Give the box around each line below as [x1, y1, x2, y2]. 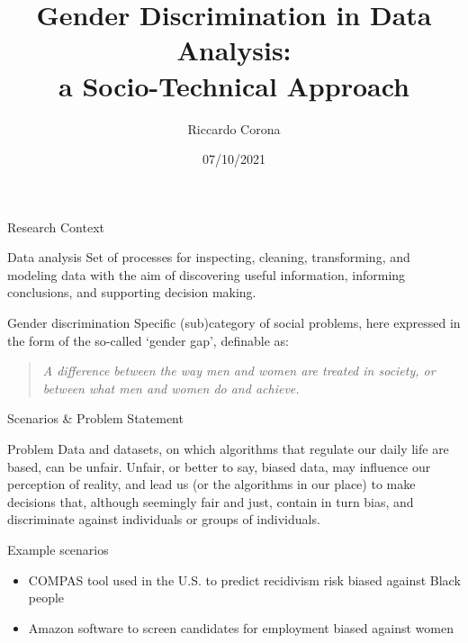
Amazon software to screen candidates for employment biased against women [28, 618, 454, 637]
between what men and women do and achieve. [42, 378, 300, 397]
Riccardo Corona [187, 119, 281, 138]
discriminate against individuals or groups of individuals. [7, 510, 320, 529]
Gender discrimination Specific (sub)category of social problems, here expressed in [7, 313, 461, 332]
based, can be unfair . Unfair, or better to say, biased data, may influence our [7, 457, 431, 475]
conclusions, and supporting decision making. [7, 283, 256, 302]
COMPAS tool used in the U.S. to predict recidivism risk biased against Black [28, 570, 461, 589]
